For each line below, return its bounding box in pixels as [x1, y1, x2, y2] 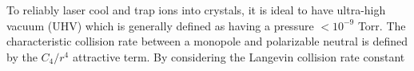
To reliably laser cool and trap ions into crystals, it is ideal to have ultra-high [6, 2, 386, 18]
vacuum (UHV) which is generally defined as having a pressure [6, 17, 314, 34]
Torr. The [357, 17, 406, 34]
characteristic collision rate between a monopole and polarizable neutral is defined [6, 33, 408, 49]
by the [6, 48, 38, 65]
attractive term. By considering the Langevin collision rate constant [72, 48, 405, 65]
